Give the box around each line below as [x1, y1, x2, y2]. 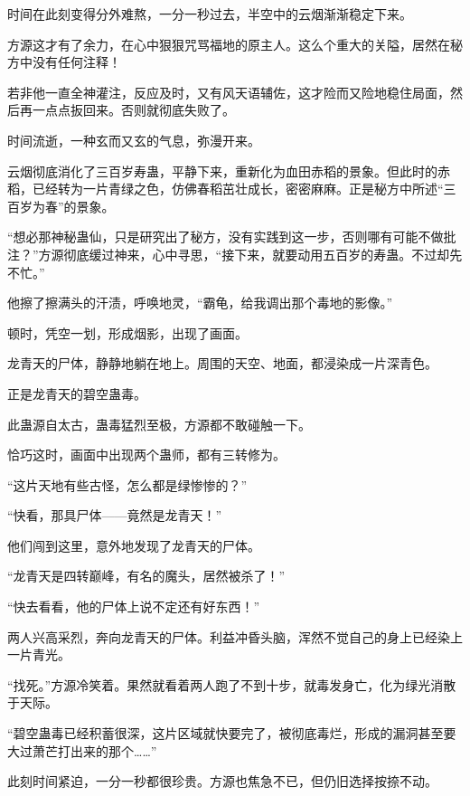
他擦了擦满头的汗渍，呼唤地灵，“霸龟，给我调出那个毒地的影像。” [7, 293, 393, 312]
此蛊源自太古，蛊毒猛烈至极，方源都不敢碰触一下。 [7, 414, 311, 433]
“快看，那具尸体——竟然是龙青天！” [7, 506, 222, 525]
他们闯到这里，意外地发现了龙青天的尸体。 [7, 535, 260, 554]
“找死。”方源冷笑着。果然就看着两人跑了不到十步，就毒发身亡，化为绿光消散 [7, 675, 456, 694]
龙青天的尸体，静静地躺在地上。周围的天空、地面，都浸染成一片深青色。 [7, 354, 437, 373]
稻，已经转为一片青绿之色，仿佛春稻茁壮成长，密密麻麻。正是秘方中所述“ [7, 179, 444, 198]
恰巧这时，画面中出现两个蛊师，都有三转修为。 [7, 445, 286, 464]
